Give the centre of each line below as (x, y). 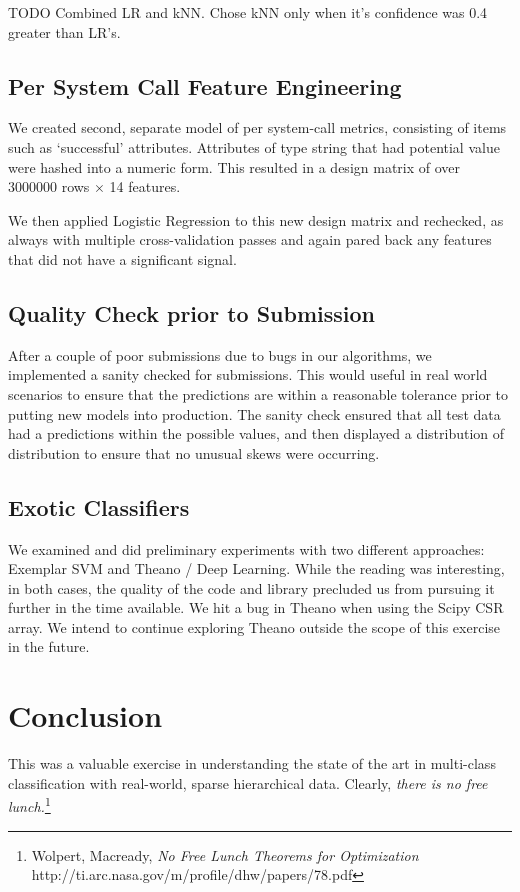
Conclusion (85, 715)
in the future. (49, 646)
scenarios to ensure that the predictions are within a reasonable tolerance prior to (258, 393)
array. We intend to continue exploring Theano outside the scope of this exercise (254, 626)
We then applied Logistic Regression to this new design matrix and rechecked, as (256, 219)
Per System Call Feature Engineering (205, 85)
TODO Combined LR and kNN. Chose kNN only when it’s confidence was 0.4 (248, 12)
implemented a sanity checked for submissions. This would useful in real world (248, 374)
